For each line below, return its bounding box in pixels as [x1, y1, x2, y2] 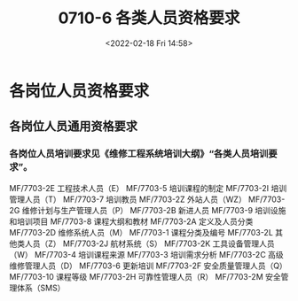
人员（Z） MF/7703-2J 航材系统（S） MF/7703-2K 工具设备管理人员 [24, 238, 275, 249]
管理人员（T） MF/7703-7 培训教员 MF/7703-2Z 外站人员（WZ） [9, 194, 247, 205]
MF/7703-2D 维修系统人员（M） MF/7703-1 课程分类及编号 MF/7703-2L [9, 227, 273, 237]
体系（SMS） [16, 282, 66, 293]
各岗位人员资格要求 [9, 81, 150, 101]
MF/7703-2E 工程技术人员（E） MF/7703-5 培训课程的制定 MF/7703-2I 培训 [9, 182, 287, 193]
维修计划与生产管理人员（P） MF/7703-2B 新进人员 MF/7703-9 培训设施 [21, 205, 286, 215]
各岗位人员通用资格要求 [9, 119, 137, 134]
